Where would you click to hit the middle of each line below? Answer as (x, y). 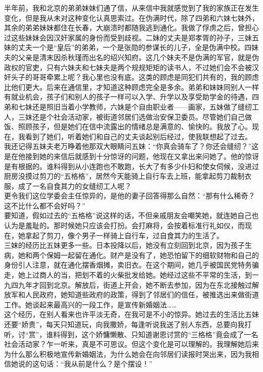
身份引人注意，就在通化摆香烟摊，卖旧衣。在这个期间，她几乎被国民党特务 (128, 265)
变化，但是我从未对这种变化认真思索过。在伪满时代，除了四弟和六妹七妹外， (131, 17)
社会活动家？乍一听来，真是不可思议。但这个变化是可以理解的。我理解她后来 (131, 344)
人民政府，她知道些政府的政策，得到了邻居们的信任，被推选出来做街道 (142, 295)
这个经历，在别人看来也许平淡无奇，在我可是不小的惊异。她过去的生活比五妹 (131, 314)
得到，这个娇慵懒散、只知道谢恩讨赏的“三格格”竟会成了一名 (159, 334)
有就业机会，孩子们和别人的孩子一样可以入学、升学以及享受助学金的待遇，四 (131, 97)
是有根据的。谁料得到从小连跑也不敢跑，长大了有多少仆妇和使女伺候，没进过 (131, 166)
